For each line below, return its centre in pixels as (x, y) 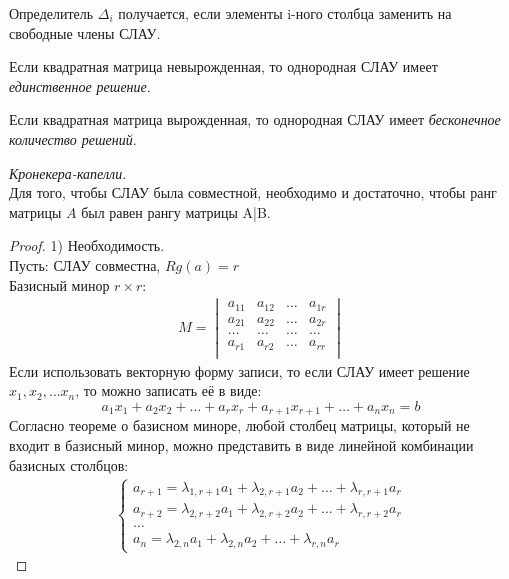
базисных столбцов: (69, 464)
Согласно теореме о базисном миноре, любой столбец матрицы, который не (239, 425)
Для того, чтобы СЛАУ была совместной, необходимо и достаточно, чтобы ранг (253, 192)
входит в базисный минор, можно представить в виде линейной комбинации (241, 445)
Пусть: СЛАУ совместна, (85, 264)
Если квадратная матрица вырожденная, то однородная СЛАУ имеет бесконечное (255, 119)
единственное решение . (80, 85)
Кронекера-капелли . (68, 172)
